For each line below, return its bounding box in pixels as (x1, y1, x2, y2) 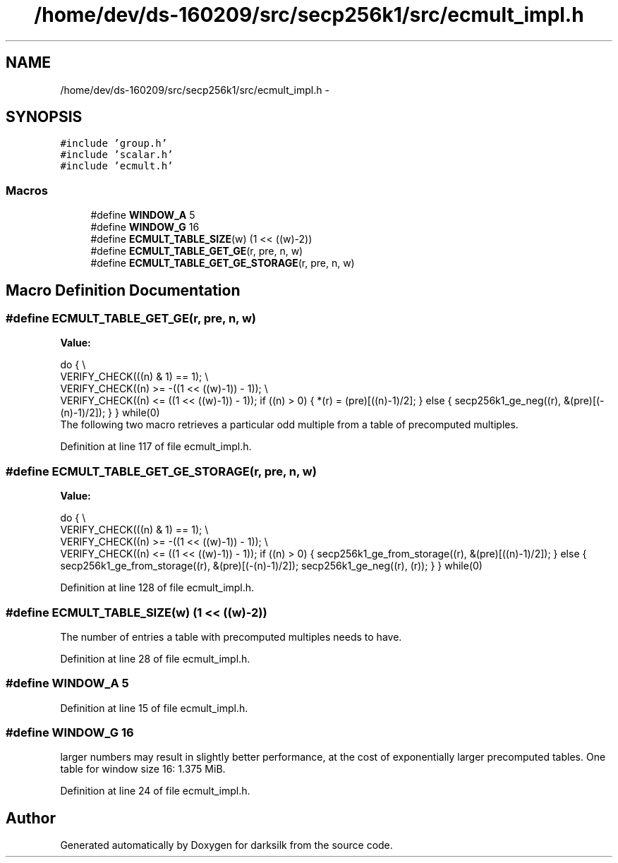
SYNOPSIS (6, 108, 83, 126)
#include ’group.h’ (60, 138, 168, 150)
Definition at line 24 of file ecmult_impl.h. (60, 785, 250, 797)
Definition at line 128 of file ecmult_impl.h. (60, 581, 255, 594)
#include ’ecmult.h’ (60, 160, 174, 172)
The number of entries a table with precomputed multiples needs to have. (60, 630, 402, 643)
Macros (6, 183, 48, 198)
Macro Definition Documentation (6, 281, 241, 299)
